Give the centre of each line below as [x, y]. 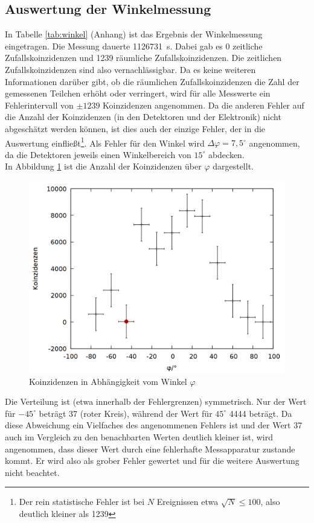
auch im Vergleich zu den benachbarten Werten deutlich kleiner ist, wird [139, 436]
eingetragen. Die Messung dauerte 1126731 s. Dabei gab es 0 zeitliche [134, 46]
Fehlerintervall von [39, 105]
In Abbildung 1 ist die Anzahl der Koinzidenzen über [103, 166]
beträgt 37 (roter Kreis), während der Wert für [126, 413]
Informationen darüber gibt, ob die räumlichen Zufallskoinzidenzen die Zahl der [152, 81]
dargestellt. [233, 166]
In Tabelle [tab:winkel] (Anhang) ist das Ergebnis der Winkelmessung [134, 34]
